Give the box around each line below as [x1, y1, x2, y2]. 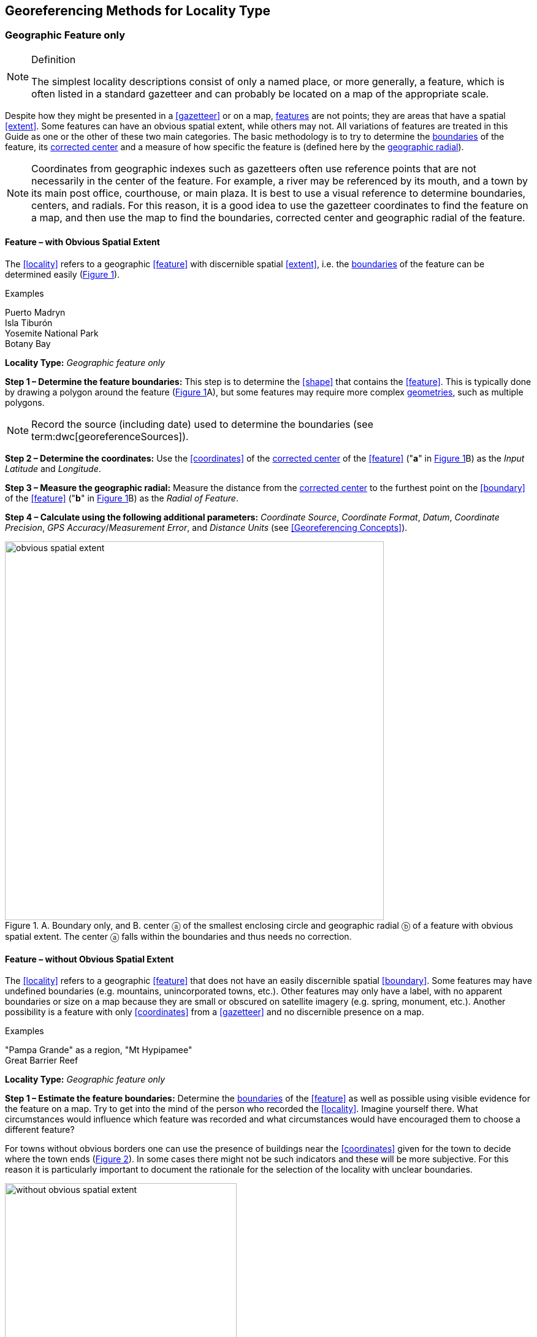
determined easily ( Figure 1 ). [5, 269, 120, 280]
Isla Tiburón [5, 318, 53, 329]
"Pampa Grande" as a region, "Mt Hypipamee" [5, 1045, 192, 1056]
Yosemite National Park [5, 328, 99, 339]
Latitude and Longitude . [5, 463, 101, 474]
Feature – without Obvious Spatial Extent [5, 953, 174, 964]
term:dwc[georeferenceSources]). [31, 430, 189, 443]
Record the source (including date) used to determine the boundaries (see [31, 418, 373, 431]
